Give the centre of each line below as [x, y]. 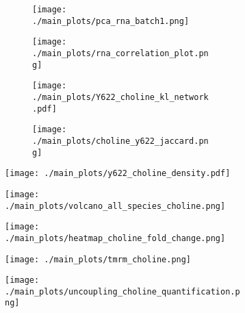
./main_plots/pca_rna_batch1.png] [111, 21]
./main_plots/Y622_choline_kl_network [120, 97]
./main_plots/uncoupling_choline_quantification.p [122, 291]
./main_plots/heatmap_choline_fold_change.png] [115, 238]
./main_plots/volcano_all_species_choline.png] [115, 206]
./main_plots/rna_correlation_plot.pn [120, 53]
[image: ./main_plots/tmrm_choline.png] [98, 259]
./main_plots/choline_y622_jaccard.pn [120, 141]
